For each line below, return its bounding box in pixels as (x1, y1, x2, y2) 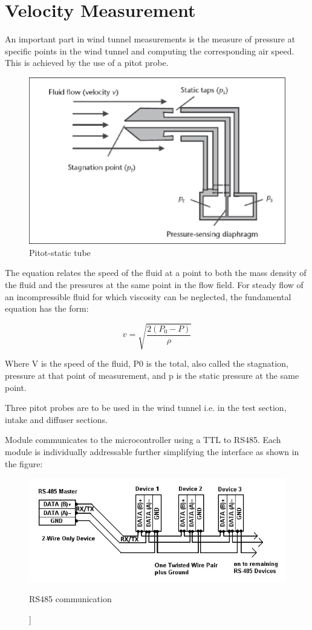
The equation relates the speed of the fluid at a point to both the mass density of (5, 266, 307, 279)
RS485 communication (29, 592, 112, 605)
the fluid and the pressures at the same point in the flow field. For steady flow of (5, 278, 304, 291)
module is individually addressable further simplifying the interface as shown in (5, 445, 299, 458)
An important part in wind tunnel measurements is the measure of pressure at (5, 33, 296, 45)
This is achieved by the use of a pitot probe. (5, 56, 169, 69)
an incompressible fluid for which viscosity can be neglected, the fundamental (5, 290, 291, 303)
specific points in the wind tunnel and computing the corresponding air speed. (5, 44, 294, 57)
